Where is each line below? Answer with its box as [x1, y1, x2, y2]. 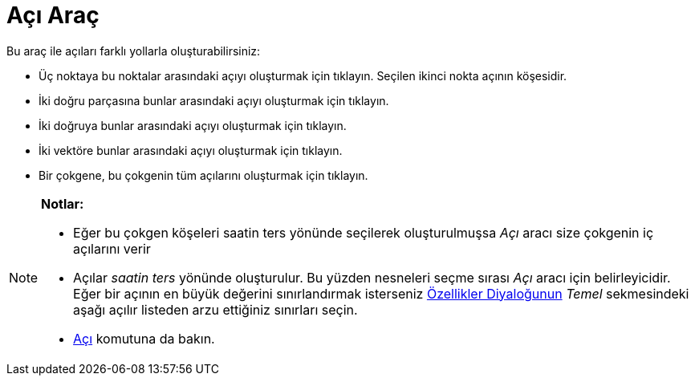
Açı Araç [6, 2, 100, 29]
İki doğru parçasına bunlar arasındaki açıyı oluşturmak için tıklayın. [39, 93, 389, 108]
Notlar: [41, 195, 84, 212]
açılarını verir [73, 240, 151, 257]
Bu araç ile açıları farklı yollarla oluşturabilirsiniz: [6, 43, 261, 58]
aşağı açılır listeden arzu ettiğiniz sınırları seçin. [73, 301, 358, 318]
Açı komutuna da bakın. [73, 330, 215, 347]
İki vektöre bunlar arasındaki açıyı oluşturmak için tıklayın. [39, 143, 343, 157]
